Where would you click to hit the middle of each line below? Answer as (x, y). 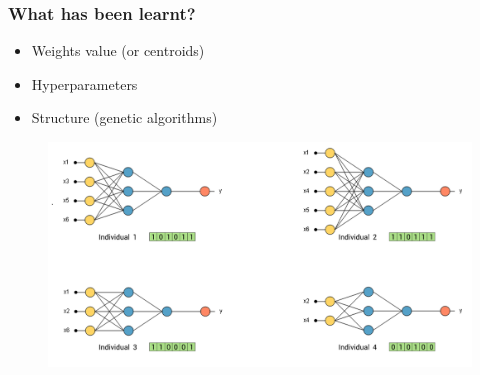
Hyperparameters (84, 83)
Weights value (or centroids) (118, 50)
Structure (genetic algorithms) (124, 117)
